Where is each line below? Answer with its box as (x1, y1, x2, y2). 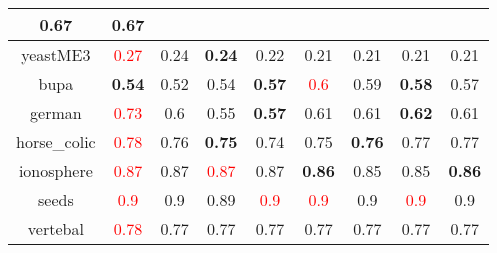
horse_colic (16, 130, 96, 153)
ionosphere (18, 159, 93, 182)
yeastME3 (21, 43, 91, 66)
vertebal (27, 217, 84, 240)
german (30, 101, 82, 124)
